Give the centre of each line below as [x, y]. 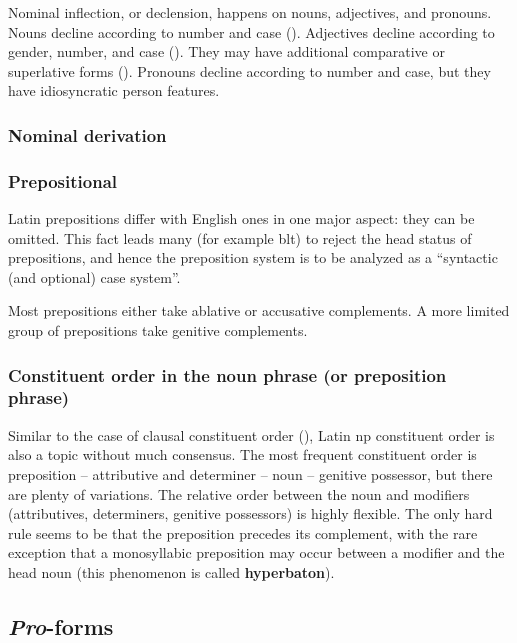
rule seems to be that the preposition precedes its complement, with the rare [243, 532]
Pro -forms [61, 625]
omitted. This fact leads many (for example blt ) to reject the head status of [240, 237]
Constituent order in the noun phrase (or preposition [227, 374]
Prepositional [63, 180]
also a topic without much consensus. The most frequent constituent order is [242, 454]
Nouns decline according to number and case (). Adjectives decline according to [251, 31]
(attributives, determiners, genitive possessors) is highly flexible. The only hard [250, 513]
